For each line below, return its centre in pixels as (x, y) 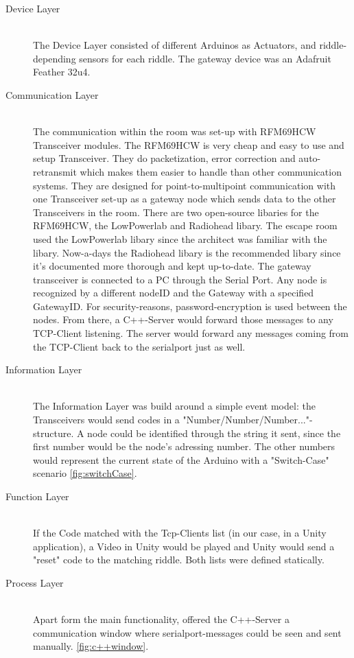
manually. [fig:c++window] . (91, 646)
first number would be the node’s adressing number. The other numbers (184, 446)
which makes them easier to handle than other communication (211, 171)
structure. (54, 433)
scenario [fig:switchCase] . (85, 473)
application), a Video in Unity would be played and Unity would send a (184, 546)
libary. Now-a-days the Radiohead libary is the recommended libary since (187, 252)
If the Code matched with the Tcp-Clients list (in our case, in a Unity (180, 533)
